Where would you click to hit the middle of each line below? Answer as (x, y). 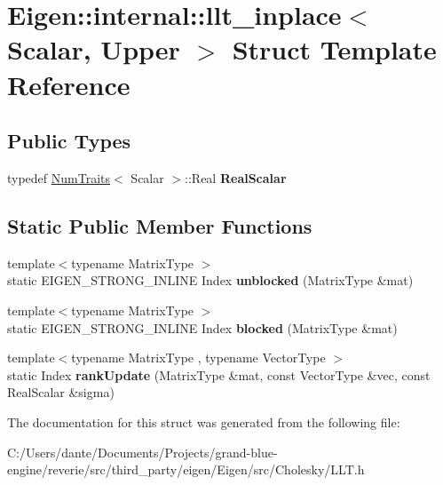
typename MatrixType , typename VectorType (198, 358)
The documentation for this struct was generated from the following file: (204, 421)
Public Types (69, 141)
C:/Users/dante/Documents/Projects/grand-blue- (142, 452)
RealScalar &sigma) (61, 392)
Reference (69, 84)
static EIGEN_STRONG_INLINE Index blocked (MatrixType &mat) (202, 327)
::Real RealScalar (236, 177)
